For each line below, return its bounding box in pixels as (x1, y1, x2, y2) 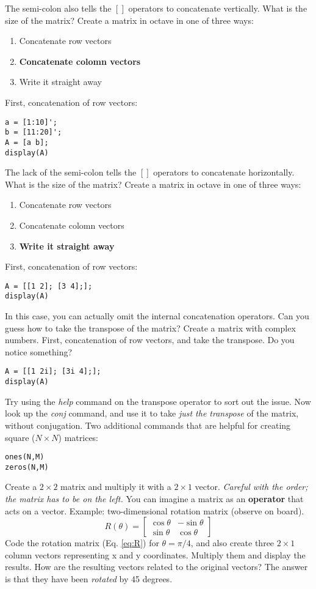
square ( (5, 431, 35, 443)
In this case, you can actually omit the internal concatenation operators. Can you (5, 309, 309, 322)
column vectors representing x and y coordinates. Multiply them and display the (5, 548, 306, 561)
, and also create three (190, 536, 275, 549)
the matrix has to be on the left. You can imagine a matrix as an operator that (5, 492, 304, 505)
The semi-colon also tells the (5, 2, 112, 14)
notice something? (5, 345, 73, 358)
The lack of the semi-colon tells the (5, 166, 137, 179)
